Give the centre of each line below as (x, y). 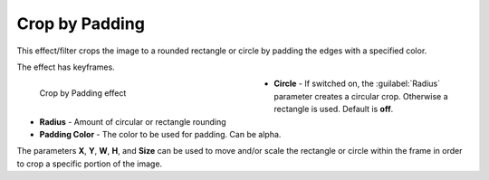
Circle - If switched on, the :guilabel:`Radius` (357, 84)
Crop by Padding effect (83, 93)
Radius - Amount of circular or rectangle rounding (133, 121)
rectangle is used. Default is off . (334, 109)
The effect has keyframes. (66, 67)
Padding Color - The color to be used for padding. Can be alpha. (160, 134)
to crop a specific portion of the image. (90, 164)
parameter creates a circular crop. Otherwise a (361, 96)
